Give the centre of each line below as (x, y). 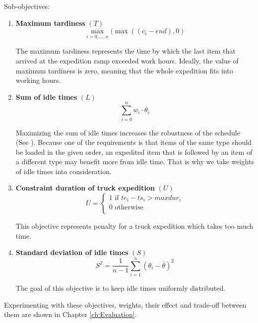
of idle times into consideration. (64, 171)
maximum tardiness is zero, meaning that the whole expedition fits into (124, 70)
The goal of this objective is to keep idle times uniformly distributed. (121, 288)
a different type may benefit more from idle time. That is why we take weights (135, 161)
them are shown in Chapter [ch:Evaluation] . (70, 314)
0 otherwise (126, 208)
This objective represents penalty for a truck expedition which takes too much (134, 226)
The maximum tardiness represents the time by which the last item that (126, 51)
